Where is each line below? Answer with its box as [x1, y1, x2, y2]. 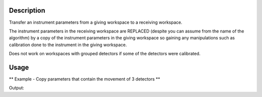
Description [9, 6, 46, 15]
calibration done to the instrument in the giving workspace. [9, 42, 127, 48]
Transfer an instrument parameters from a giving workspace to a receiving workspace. [9, 19, 182, 25]
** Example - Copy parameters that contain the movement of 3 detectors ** [9, 76, 160, 82]
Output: [9, 85, 24, 91]
